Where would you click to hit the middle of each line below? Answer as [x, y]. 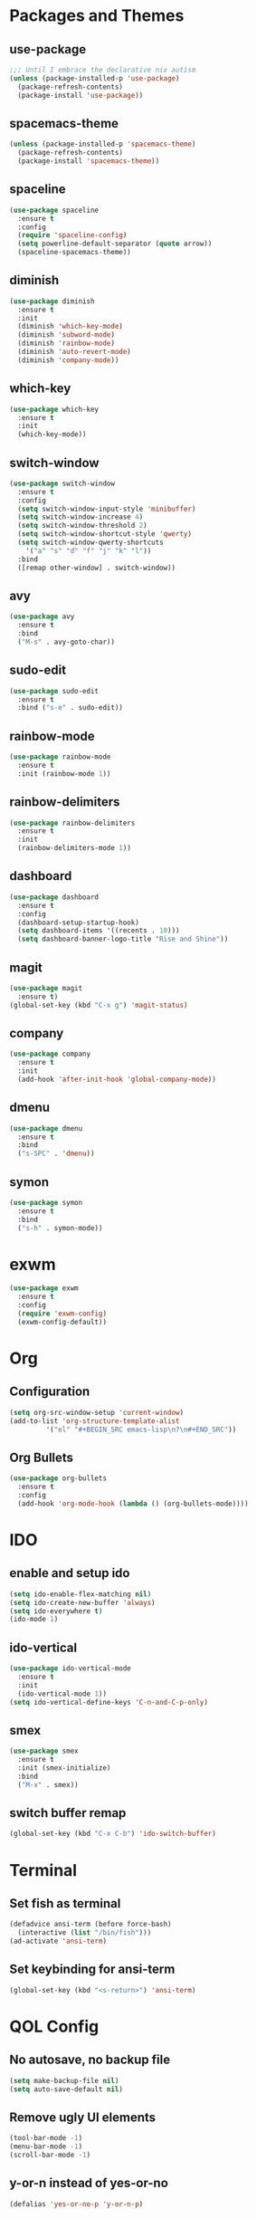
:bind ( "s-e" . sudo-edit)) [71, 708]
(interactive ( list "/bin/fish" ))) [85, 1933]
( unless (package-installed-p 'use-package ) [95, 78]
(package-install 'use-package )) [81, 95]
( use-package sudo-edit [54, 691]
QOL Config [54, 2027]
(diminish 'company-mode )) [68, 360]
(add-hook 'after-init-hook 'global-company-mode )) [117, 1079]
